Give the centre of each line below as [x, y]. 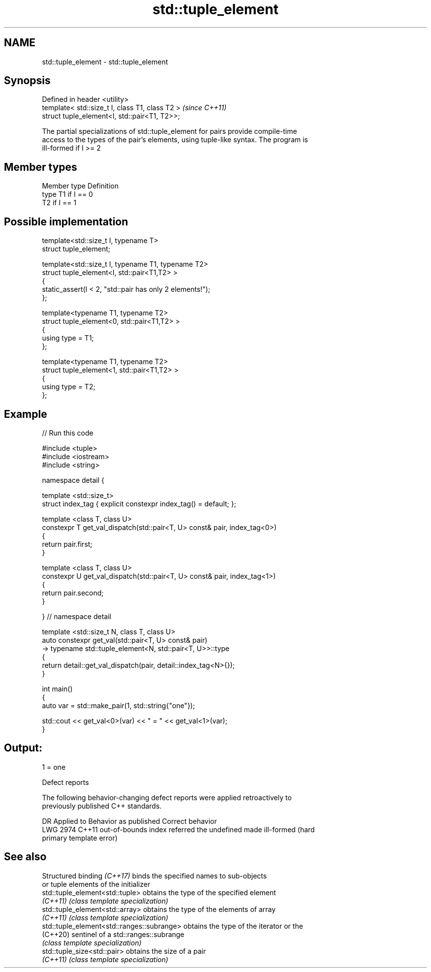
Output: [23, 748]
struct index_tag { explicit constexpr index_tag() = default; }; [139, 503]
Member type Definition [80, 186]
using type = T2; [69, 387]
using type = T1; [68, 338]
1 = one [54, 767]
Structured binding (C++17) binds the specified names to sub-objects [154, 876]
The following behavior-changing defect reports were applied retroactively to [167, 797]
